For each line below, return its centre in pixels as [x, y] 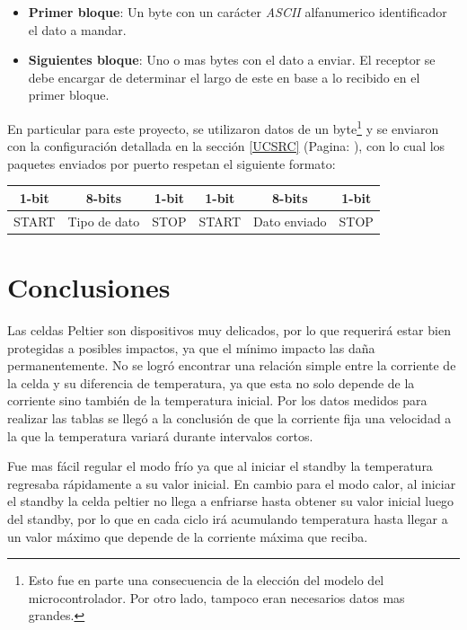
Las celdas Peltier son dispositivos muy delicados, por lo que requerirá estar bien [229, 329]
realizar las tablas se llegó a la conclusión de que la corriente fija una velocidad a [229, 417]
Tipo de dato [104, 221]
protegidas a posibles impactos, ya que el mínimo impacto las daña [191, 347]
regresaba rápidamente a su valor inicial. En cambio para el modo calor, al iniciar [232, 483]
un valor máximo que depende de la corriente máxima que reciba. [188, 536]
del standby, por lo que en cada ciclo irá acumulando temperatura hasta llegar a [228, 518]
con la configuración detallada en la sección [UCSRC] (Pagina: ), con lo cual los [226, 146]
